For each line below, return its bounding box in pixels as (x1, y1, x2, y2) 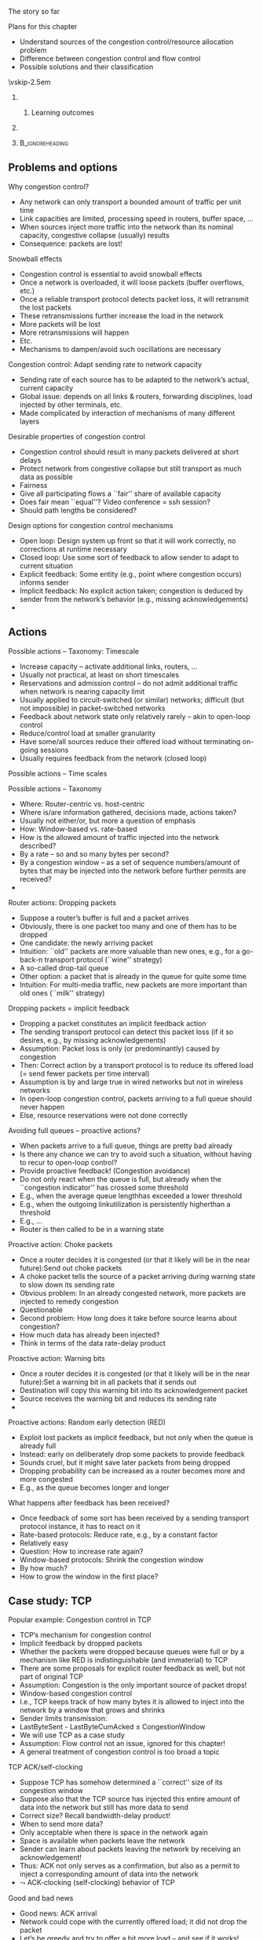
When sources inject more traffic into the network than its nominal (19, 222, 234, 231)
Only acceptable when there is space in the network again (19, 1828, 208, 1837)
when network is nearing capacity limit (19, 687, 145, 696)
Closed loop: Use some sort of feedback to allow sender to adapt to (19, 552, 239, 562)
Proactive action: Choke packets (8, 1239, 113, 1249)
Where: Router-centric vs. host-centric (19, 799, 145, 809)
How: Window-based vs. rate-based (19, 824, 137, 834)
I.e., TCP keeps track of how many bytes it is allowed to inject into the (19, 1697, 245, 1707)
